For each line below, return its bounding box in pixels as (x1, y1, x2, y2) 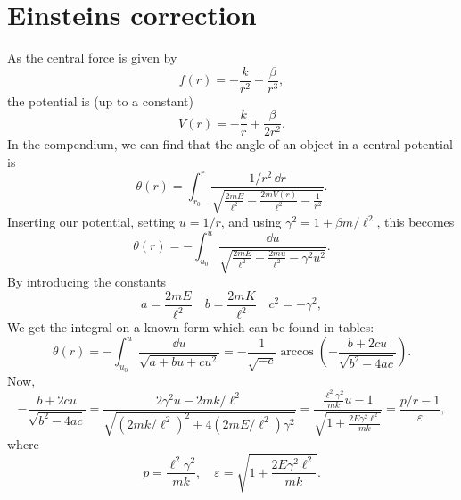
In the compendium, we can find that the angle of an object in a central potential (7, 135, 453, 154)
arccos (280, 346, 314, 359)
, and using (220, 212, 282, 231)
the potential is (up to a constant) (7, 91, 193, 110)
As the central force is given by (7, 48, 177, 67)
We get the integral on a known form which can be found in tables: (7, 318, 375, 337)
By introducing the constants (7, 272, 167, 291)
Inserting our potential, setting (7, 212, 176, 231)
